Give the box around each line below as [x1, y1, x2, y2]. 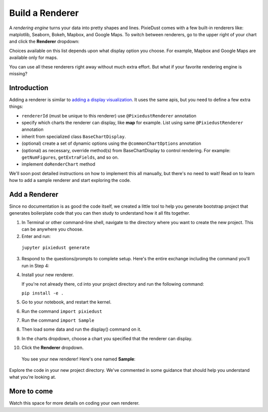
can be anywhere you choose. [21, 226, 84, 233]
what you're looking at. [9, 374, 57, 380]
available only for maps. [9, 55, 58, 60]
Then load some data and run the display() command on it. [21, 326, 141, 332]
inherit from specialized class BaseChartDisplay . [21, 133, 126, 139]
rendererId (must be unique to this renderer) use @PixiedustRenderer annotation [21, 113, 197, 118]
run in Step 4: [21, 263, 50, 269]
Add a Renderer [9, 190, 59, 198]
